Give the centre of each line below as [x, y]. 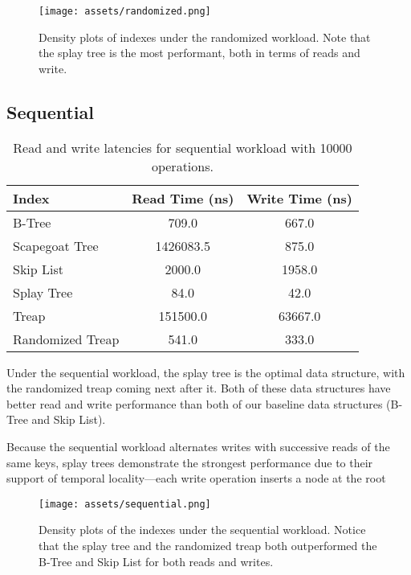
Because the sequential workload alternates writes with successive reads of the [198, 447]
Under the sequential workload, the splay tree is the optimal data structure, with [206, 372]
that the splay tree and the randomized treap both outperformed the [208, 546]
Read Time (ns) [183, 198]
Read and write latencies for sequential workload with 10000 [183, 147]
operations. [182, 166]
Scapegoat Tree [56, 245]
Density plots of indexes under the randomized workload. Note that [205, 37]
